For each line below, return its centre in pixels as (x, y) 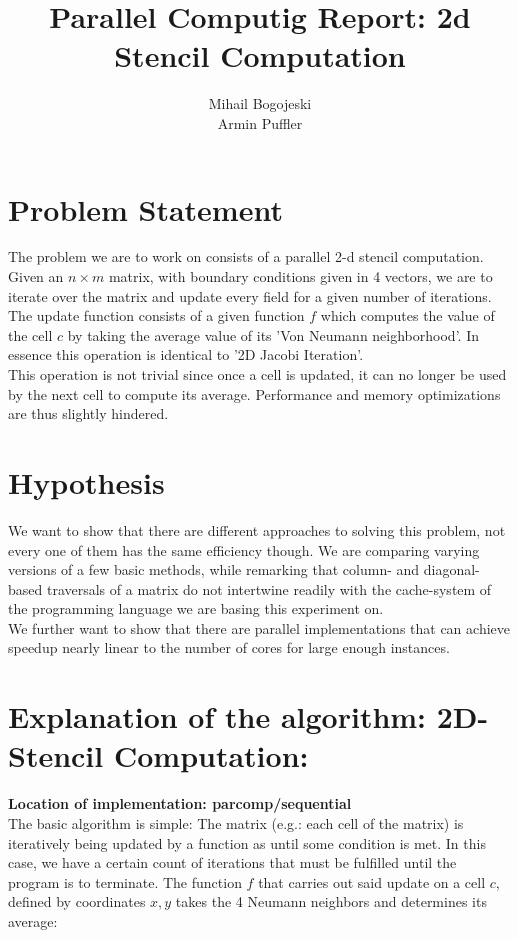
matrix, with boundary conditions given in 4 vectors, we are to (300, 276)
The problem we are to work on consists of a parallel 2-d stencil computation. (246, 256)
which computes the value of (407, 315)
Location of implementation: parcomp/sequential (180, 803)
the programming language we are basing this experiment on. (196, 608)
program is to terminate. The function (125, 881)
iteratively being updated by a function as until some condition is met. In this (247, 842)
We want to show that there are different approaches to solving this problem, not (257, 529)
